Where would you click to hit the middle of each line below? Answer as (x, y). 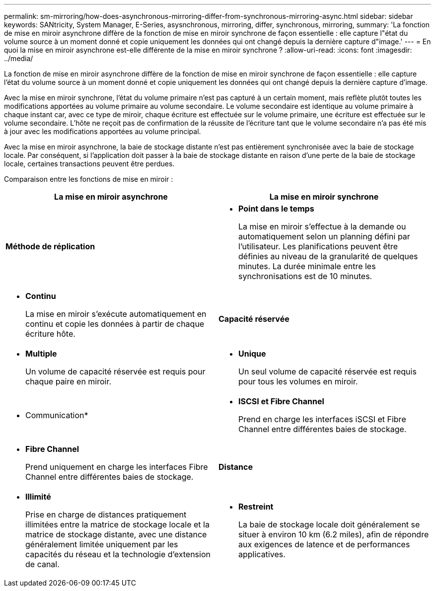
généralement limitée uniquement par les (102, 544)
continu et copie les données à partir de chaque (115, 324)
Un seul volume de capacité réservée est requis (327, 371)
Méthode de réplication (50, 246)
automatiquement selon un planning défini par (324, 236)
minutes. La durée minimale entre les (307, 266)
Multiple (41, 354)
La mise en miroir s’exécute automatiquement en (116, 314)
